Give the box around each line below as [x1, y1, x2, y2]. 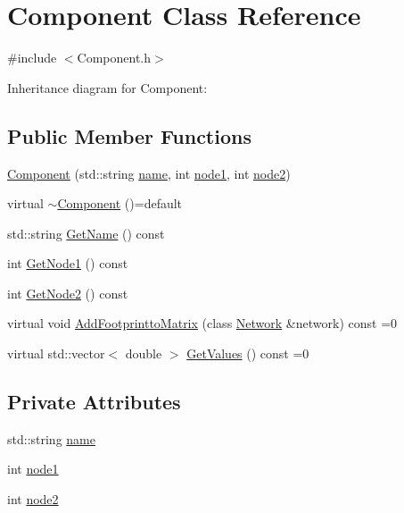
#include [7, 48, 57, 67]
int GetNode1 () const [7, 254, 128, 273]
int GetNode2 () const [7, 283, 128, 302]
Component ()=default [57, 194, 183, 213]
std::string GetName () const [7, 223, 165, 242]
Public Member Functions [7, 122, 251, 149]
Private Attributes [7, 388, 181, 416]
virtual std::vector [7, 344, 105, 363]
